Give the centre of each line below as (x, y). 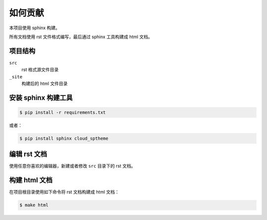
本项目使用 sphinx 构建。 (35, 28)
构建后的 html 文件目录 (44, 84)
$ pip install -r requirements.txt (63, 112)
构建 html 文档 (31, 180)
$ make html (34, 205)
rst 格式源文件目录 (40, 70)
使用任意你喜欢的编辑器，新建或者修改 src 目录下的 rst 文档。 (72, 166)
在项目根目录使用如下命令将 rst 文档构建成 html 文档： (64, 192)
